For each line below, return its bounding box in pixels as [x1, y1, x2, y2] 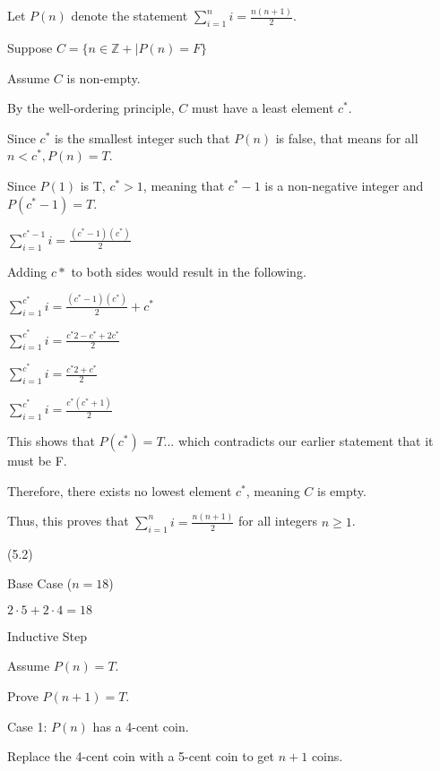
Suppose [7, 39, 53, 57]
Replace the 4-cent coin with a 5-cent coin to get [7, 747, 275, 766]
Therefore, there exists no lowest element [7, 481, 232, 500]
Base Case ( [7, 574, 73, 593]
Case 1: [7, 716, 47, 735]
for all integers [237, 511, 318, 530]
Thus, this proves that [7, 511, 129, 530]
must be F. [7, 451, 67, 470]
